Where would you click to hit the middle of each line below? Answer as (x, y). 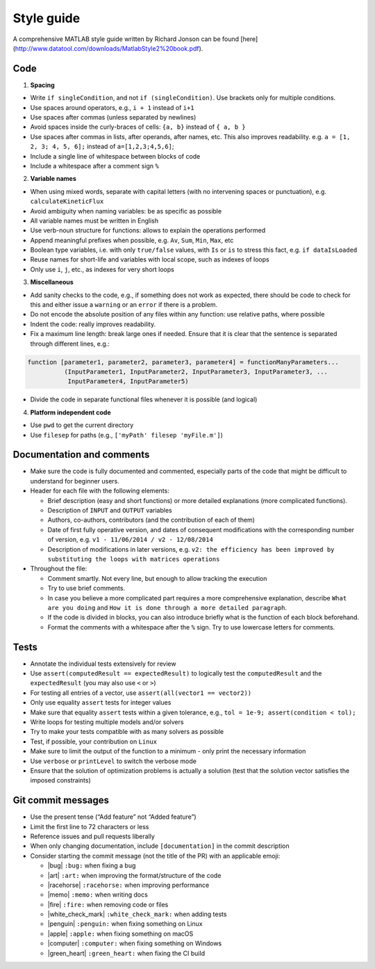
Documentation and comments (81, 455)
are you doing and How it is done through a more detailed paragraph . (167, 607)
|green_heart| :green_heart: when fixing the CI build (126, 953)
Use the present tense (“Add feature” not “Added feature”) (114, 817)
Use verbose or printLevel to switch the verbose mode (114, 761)
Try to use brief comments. (86, 588)
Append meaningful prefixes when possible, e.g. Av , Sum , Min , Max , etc (132, 240)
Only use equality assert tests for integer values (101, 703)
